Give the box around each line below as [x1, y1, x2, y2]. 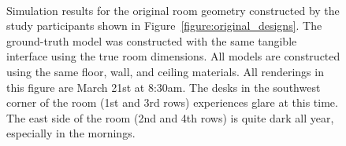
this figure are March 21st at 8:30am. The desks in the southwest [6, 78, 321, 95]
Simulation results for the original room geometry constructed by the [6, 2, 340, 18]
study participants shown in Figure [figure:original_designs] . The [6, 17, 322, 34]
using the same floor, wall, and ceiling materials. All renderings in [6, 63, 324, 79]
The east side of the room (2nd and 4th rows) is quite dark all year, [6, 109, 334, 126]
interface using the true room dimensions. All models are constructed [6, 48, 340, 64]
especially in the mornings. [6, 125, 136, 141]
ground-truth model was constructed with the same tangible [6, 32, 297, 49]
